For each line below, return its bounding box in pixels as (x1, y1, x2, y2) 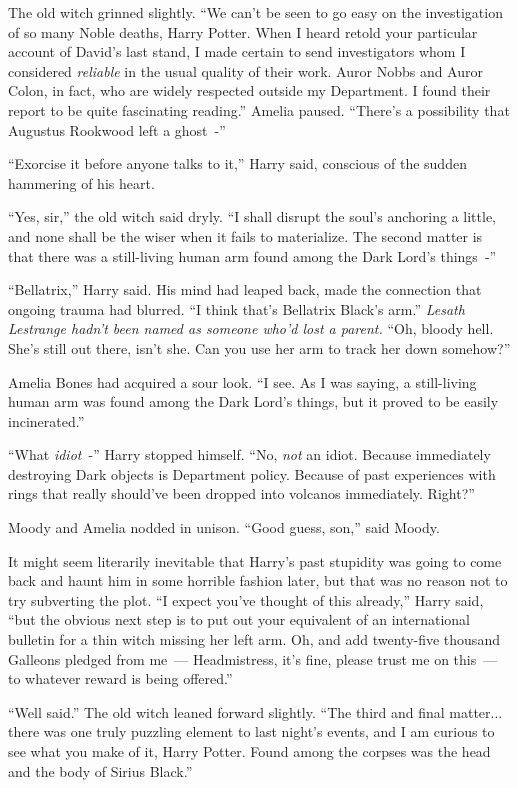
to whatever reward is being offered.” (8, 668, 233, 689)
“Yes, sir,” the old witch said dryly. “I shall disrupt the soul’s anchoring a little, (8, 206, 496, 227)
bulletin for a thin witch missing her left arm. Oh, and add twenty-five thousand (8, 629, 500, 650)
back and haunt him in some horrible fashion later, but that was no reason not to (8, 570, 508, 591)
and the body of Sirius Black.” (8, 760, 193, 781)
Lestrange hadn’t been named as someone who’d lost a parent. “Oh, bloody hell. (8, 318, 494, 339)
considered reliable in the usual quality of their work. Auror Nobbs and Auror (8, 60, 483, 81)
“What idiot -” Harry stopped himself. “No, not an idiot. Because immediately (8, 444, 491, 465)
